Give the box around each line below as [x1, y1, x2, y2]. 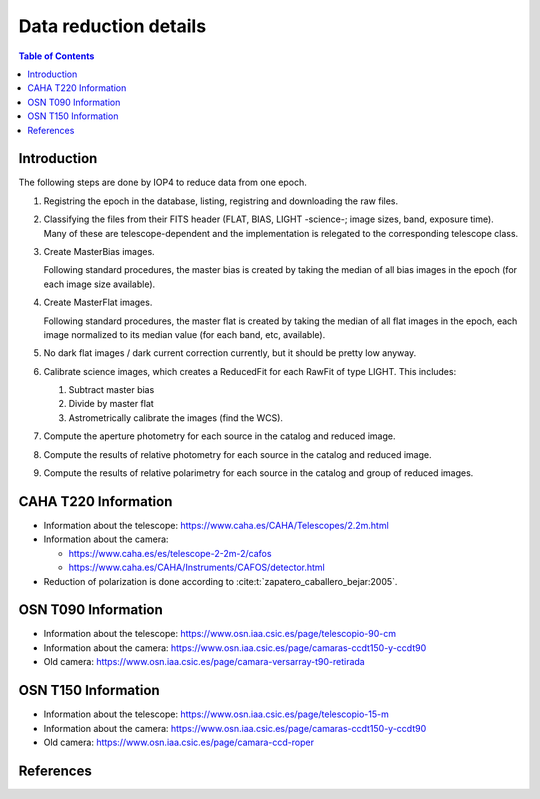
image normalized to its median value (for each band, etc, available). [43, 328, 326, 340]
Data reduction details [18, 15, 207, 37]
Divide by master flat [68, 398, 154, 410]
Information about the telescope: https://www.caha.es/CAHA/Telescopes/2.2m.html [43, 519, 389, 531]
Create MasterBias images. [43, 245, 155, 257]
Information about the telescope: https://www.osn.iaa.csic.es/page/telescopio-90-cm [43, 628, 397, 640]
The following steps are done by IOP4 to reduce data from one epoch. [18, 176, 307, 189]
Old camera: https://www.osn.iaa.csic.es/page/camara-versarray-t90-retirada [43, 656, 365, 668]
